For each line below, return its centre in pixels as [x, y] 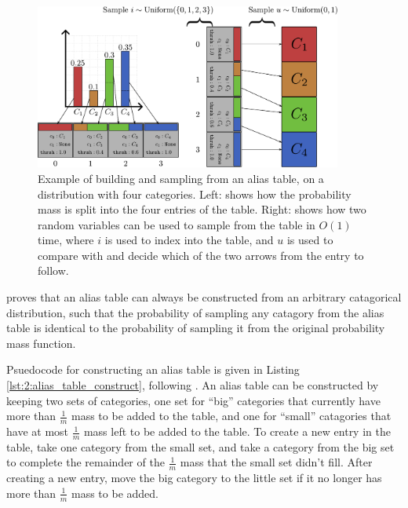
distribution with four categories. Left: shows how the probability [195, 194]
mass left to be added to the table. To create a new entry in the [237, 431]
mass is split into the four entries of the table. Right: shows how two [202, 209]
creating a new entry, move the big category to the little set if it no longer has [194, 478]
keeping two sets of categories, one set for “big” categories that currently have [193, 400]
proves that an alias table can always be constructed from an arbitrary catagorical [204, 297]
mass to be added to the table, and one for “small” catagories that [231, 416]
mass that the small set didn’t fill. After [276, 462]
